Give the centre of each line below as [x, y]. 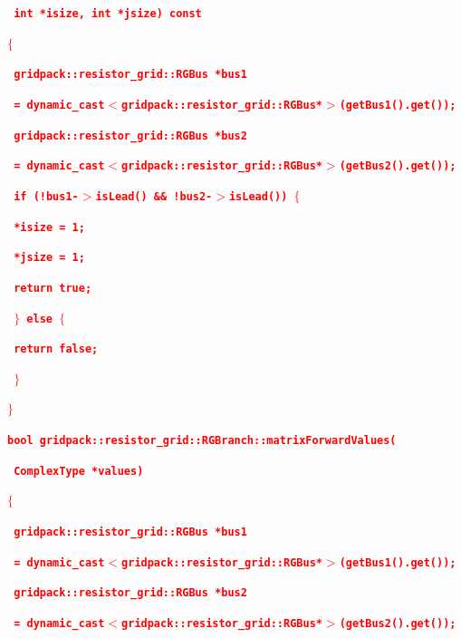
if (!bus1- [46, 196]
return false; [56, 349]
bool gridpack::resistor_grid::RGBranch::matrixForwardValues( [202, 441]
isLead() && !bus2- [154, 196]
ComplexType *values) [79, 471]
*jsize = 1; [49, 258]
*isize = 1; [49, 227]
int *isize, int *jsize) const [108, 14]
